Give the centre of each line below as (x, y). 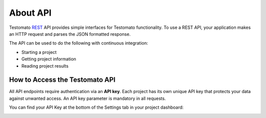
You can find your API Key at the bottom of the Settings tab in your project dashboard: (97, 107)
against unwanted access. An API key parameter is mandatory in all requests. (87, 98)
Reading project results (45, 66)
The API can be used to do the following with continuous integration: (79, 43)
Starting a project (39, 52)
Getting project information (49, 59)
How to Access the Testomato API (62, 80)
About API (30, 13)
